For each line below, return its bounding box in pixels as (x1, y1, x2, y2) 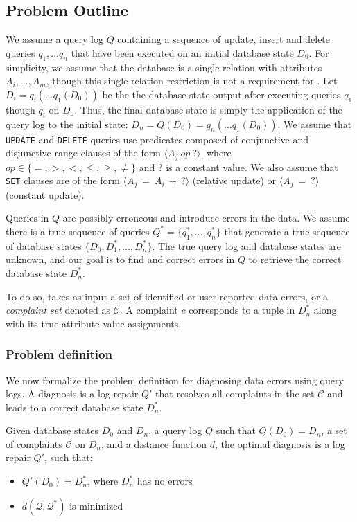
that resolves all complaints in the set (155, 386, 315, 401)
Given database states (6, 423, 99, 438)
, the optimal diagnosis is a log (215, 436, 345, 451)
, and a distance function (101, 436, 207, 451)
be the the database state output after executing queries (102, 87, 341, 101)
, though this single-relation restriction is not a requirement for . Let (46, 73, 338, 88)
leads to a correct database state (6, 399, 143, 414)
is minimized (69, 498, 123, 512)
